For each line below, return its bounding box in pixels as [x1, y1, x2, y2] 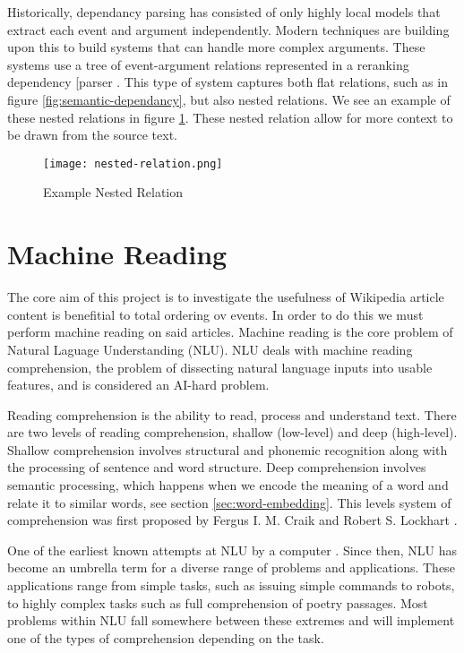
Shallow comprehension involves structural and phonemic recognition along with [7, 440, 448, 459]
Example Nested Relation [43, 183, 184, 202]
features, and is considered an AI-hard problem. [7, 375, 270, 394]
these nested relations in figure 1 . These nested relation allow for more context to [7, 107, 453, 126]
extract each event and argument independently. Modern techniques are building [7, 20, 450, 39]
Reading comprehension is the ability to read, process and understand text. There [7, 405, 457, 424]
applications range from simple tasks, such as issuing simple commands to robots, [7, 576, 455, 595]
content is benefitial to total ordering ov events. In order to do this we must [7, 305, 424, 323]
